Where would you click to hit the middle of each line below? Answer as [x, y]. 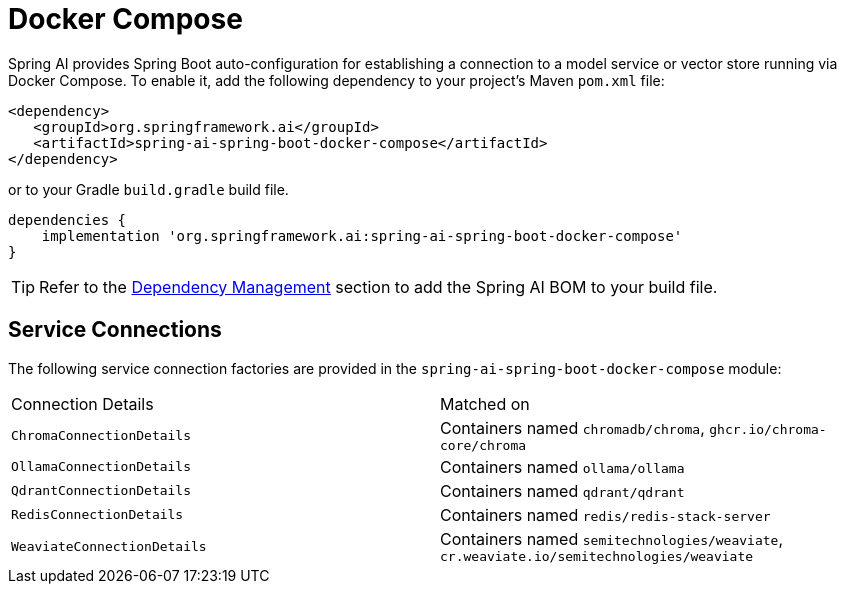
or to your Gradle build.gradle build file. [148, 189]
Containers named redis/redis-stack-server [605, 514]
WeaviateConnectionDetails [109, 546]
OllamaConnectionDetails [101, 467]
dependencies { [67, 219]
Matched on [485, 403]
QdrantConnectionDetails [101, 491]
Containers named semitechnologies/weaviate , [612, 538]
